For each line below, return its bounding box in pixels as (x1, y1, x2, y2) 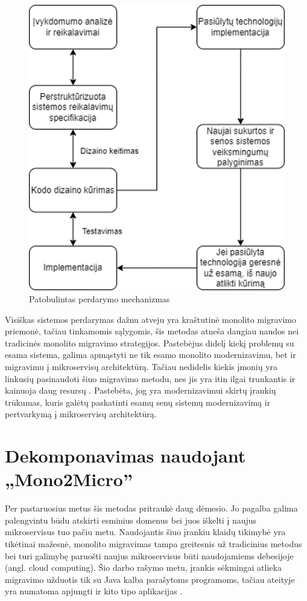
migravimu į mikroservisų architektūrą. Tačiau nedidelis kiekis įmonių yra (5, 360, 278, 372)
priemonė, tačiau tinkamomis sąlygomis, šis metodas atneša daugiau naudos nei (5, 325, 299, 337)
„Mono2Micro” (5, 467, 133, 492)
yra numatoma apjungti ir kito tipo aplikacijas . (5, 585, 183, 597)
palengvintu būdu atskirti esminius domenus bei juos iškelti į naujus (5, 513, 257, 526)
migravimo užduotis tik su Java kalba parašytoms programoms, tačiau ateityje (5, 573, 295, 585)
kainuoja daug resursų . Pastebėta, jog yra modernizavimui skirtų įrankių (5, 384, 276, 397)
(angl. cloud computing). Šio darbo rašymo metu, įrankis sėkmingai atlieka (5, 561, 282, 574)
